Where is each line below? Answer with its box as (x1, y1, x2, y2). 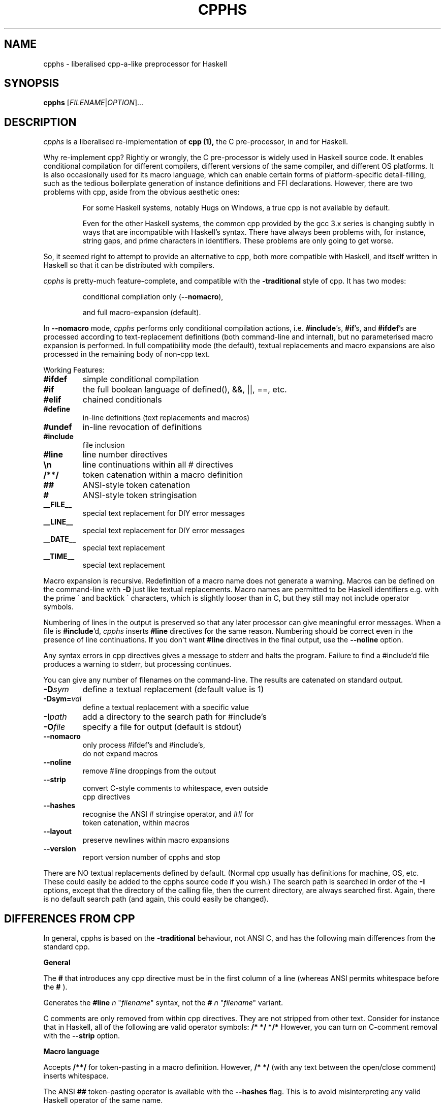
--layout (43, 827, 72, 836)
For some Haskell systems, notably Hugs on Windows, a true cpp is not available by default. (82, 203, 390, 212)
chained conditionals (82, 394, 162, 405)
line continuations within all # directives (82, 459, 233, 470)
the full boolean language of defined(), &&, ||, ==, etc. (82, 384, 287, 395)
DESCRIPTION (4, 115, 77, 129)
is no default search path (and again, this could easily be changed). (43, 895, 269, 904)
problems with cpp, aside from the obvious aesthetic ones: (43, 188, 240, 197)
